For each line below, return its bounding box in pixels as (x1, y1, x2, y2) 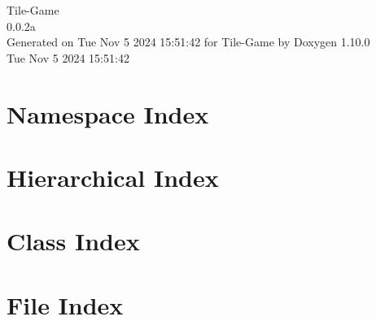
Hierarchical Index (7, 160, 219, 193)
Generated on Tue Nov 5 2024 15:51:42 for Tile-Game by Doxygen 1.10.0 (7, 33, 370, 50)
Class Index (7, 224, 140, 258)
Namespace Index (7, 97, 209, 130)
